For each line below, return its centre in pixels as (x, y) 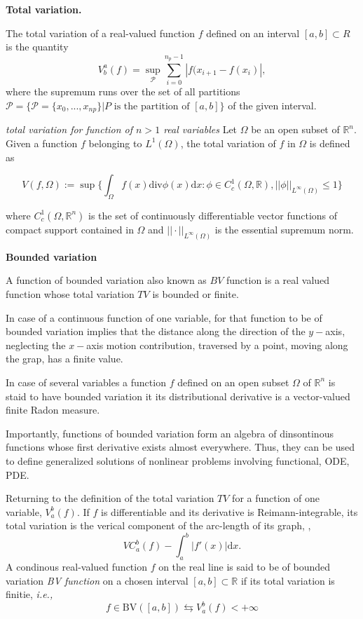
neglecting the (36, 345)
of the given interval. (272, 105)
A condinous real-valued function (76, 567)
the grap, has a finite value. (64, 359)
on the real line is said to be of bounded (244, 567)
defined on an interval (253, 33)
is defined (330, 143)
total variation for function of (69, 129)
